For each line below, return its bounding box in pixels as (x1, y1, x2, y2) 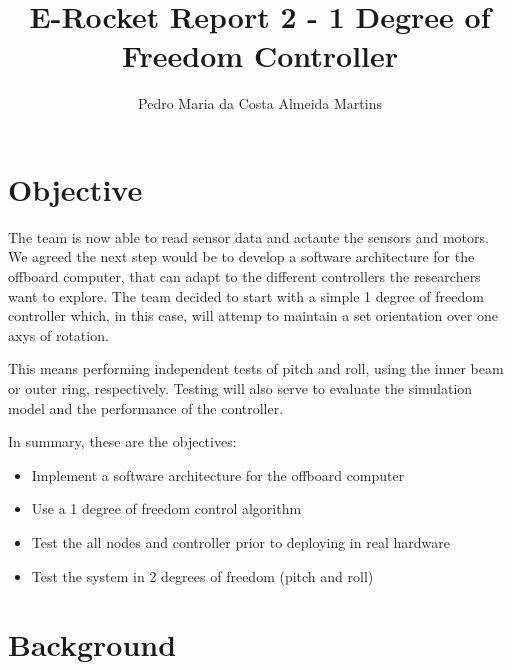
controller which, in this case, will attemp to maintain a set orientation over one (8, 305, 498, 326)
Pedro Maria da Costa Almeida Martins (138, 93, 382, 114)
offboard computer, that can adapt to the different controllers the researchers (8, 266, 481, 287)
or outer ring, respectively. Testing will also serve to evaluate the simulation (8, 378, 473, 398)
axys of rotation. (8, 324, 109, 345)
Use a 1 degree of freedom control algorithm (31, 498, 302, 519)
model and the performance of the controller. (8, 397, 284, 418)
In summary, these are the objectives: (8, 431, 237, 452)
